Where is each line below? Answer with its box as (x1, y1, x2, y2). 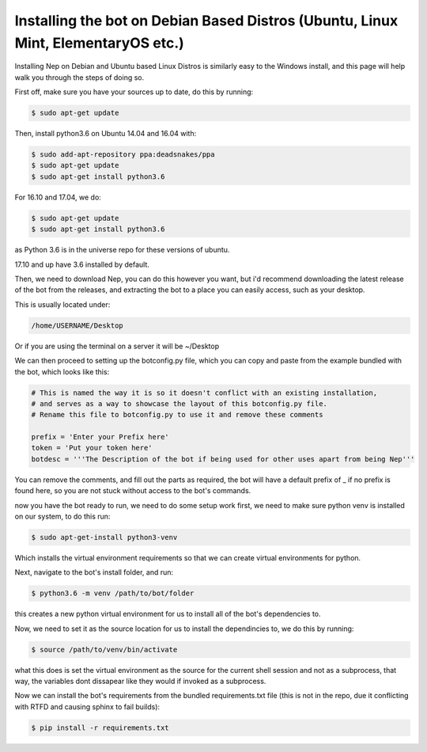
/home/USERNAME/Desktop (31, 321, 124, 330)
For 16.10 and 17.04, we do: (14, 192, 102, 202)
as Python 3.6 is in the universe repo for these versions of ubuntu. (14, 245, 230, 255)
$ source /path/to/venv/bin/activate (31, 645, 178, 654)
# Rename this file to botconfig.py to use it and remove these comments (31, 410, 323, 420)
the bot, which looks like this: (14, 367, 110, 376)
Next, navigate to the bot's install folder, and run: (14, 568, 174, 577)
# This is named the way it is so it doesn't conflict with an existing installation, (31, 388, 378, 397)
